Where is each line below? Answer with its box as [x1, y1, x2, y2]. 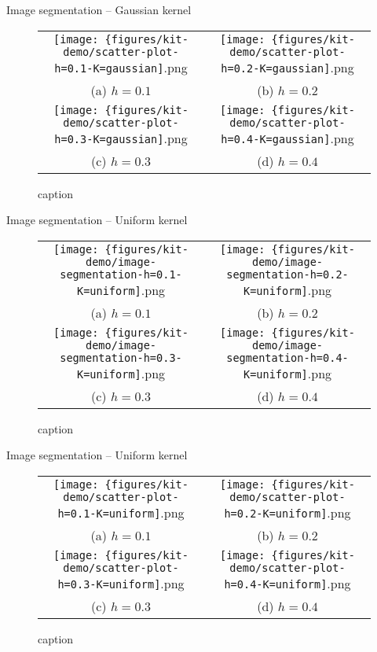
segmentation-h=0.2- [226, 267, 349, 281]
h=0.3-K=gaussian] [54, 132, 164, 146]
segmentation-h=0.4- [226, 351, 349, 364]
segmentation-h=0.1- [60, 267, 182, 281]
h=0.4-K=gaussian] [221, 132, 331, 146]
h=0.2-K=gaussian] [221, 61, 331, 75]
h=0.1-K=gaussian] [54, 61, 164, 75]
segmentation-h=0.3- [60, 351, 182, 364]
